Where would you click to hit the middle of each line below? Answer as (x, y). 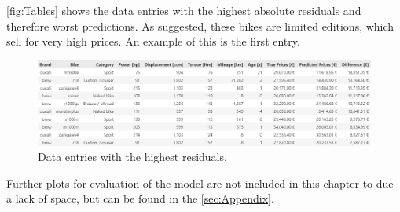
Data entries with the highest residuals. (132, 157)
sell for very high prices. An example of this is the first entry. (153, 41)
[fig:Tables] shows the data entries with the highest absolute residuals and (184, 10)
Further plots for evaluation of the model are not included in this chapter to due (200, 183)
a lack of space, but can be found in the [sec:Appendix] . (140, 198)
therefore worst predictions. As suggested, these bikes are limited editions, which (200, 26)
